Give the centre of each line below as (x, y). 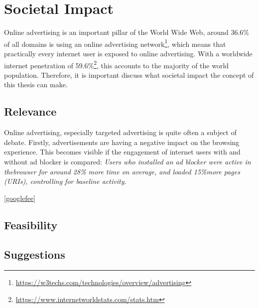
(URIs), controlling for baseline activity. (65, 181)
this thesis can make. (36, 84)
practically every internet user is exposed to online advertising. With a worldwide (128, 53)
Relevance (30, 111)
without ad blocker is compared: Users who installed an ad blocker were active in (128, 161)
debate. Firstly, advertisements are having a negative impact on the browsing (122, 142)
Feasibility (31, 225)
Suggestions (35, 254)
